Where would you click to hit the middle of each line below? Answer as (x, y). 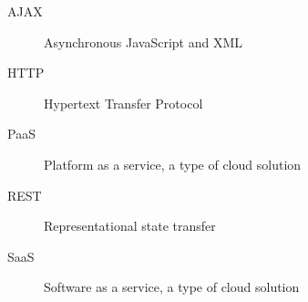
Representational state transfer (130, 226)
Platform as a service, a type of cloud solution (173, 164)
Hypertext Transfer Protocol (123, 103)
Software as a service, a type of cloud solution (172, 287)
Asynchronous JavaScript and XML (144, 42)
